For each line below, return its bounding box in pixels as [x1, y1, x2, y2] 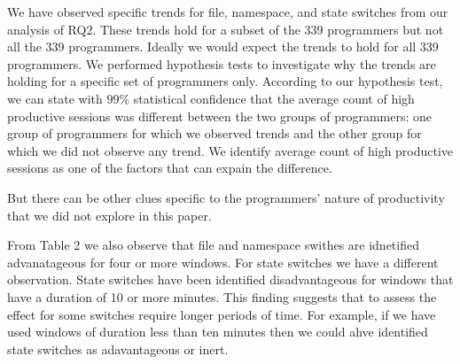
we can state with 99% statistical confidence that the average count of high [7, 89, 415, 107]
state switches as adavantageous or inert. [7, 339, 229, 358]
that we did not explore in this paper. [7, 205, 212, 224]
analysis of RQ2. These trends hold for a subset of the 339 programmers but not [7, 19, 444, 38]
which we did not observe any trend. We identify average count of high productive [7, 141, 454, 159]
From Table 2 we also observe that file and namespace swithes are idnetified [7, 236, 419, 254]
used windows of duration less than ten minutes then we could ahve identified [7, 322, 428, 341]
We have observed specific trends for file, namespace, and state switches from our [7, 3, 448, 20]
